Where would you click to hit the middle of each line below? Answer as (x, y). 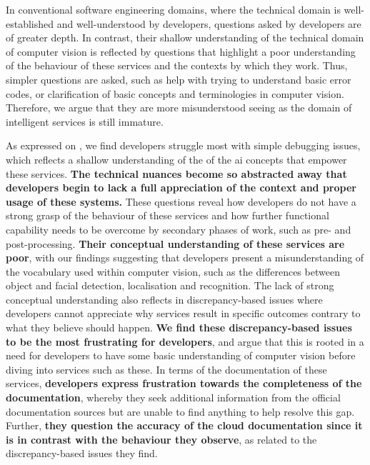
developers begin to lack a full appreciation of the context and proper (181, 187)
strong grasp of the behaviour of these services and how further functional (167, 215)
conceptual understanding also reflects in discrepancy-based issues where (164, 299)
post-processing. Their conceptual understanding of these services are (175, 243)
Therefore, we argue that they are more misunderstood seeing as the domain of (179, 107)
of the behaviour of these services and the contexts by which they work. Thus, (177, 65)
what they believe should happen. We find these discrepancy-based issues (179, 327)
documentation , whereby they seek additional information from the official (173, 397)
